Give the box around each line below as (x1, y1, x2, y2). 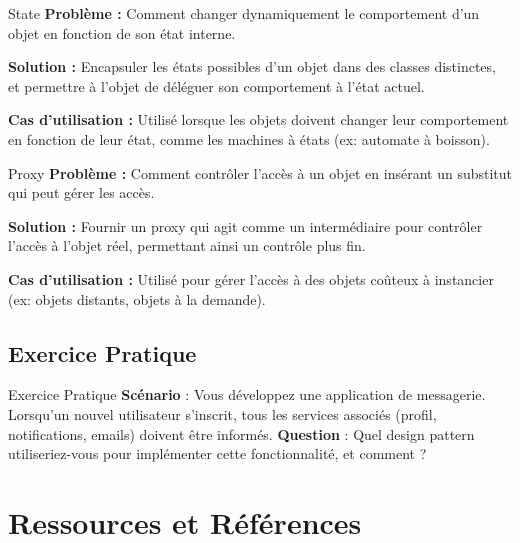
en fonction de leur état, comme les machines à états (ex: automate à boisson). (8, 128, 490, 149)
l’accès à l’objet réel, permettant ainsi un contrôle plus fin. (8, 235, 366, 256)
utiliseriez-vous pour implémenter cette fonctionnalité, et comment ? (8, 443, 427, 464)
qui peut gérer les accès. (8, 182, 155, 203)
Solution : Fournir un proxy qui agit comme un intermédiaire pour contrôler (8, 215, 483, 236)
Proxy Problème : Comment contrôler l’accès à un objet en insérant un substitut (8, 162, 512, 183)
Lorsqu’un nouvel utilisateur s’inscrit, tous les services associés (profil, (8, 403, 437, 424)
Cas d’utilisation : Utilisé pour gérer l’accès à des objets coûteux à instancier (8, 268, 494, 289)
